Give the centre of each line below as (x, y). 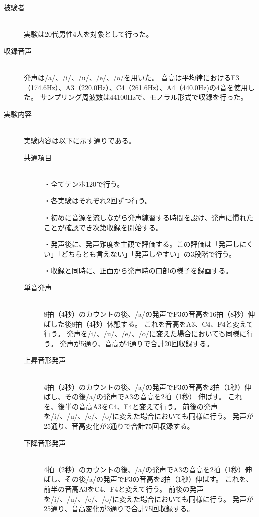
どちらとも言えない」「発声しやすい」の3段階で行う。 (149, 253)
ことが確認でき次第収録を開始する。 (103, 227)
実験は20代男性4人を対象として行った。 (89, 34)
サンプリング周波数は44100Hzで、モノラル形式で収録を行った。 (144, 97)
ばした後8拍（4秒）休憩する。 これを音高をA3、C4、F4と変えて (149, 324)
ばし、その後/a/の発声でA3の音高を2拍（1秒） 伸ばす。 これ (143, 397)
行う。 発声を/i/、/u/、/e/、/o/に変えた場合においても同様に (145, 334)
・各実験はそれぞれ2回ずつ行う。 (98, 200)
